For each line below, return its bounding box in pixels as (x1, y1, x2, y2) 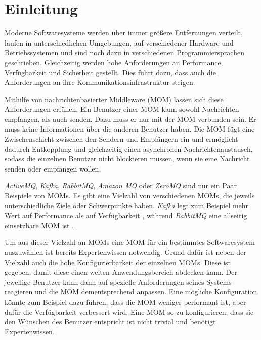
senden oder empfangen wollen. (5, 163, 101, 174)
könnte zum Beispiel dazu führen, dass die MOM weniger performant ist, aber (5, 296, 246, 307)
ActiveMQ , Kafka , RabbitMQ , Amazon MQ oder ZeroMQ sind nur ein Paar (5, 180, 237, 191)
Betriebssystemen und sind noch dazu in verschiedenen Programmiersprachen (5, 47, 244, 58)
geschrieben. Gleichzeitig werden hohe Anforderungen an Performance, (5, 57, 223, 67)
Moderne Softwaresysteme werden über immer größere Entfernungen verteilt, (5, 27, 243, 38)
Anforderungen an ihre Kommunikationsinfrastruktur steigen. (5, 77, 195, 88)
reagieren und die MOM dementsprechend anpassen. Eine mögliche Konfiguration (5, 286, 257, 297)
